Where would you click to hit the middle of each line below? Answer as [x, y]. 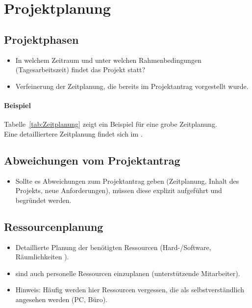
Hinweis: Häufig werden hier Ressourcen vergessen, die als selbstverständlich [130, 290]
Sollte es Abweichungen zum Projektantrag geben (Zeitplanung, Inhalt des [127, 181]
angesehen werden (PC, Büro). [62, 299]
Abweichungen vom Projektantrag [92, 160]
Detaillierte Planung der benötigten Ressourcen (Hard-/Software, [113, 247]
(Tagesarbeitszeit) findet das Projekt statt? [80, 70]
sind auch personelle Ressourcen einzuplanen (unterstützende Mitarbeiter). [128, 273]
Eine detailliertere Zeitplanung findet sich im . [73, 133]
